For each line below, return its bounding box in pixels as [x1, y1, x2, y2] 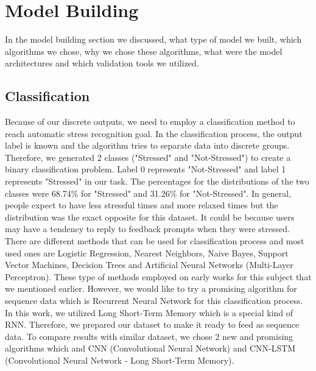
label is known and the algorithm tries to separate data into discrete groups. [5, 139, 290, 152]
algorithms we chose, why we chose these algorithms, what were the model [5, 44, 283, 57]
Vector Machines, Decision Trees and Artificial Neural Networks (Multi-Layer [5, 258, 293, 271]
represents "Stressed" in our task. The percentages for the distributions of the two [5, 175, 309, 188]
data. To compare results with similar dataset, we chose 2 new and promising [5, 330, 293, 342]
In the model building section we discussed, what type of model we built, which [5, 33, 302, 46]
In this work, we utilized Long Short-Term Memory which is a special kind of [5, 306, 293, 319]
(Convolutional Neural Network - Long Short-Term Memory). [5, 353, 234, 366]
